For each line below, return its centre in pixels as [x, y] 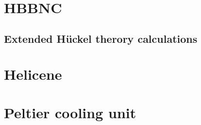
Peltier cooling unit [70, 112]
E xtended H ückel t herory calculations [101, 38]
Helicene [33, 74]
